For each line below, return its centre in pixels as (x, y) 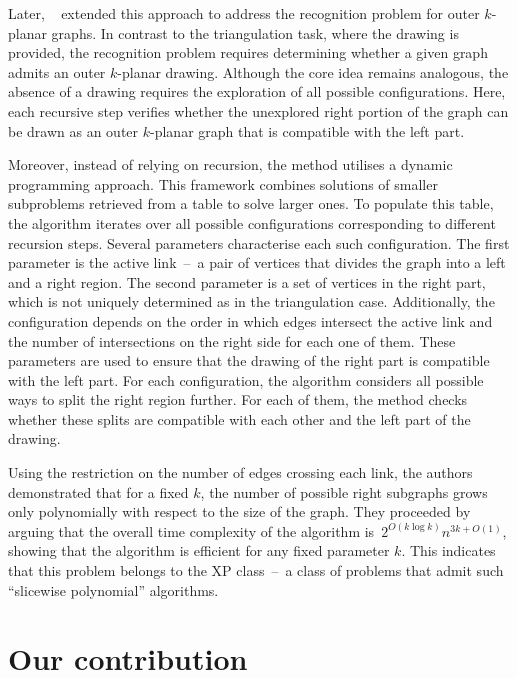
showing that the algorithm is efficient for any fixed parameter (199, 550)
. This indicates (448, 550)
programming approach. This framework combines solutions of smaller (223, 183)
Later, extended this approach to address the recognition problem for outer (244, 13)
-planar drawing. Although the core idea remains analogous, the (313, 71)
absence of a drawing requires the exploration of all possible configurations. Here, (257, 91)
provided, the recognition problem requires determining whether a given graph (248, 52)
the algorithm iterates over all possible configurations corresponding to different (252, 222)
